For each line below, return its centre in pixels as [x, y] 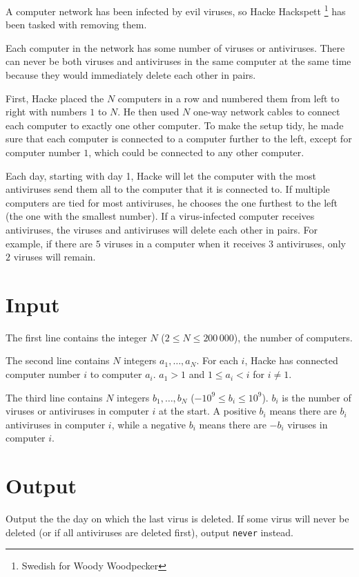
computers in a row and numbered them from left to [229, 98]
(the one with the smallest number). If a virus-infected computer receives [160, 216]
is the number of [317, 397]
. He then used [148, 112]
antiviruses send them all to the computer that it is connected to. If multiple [168, 189]
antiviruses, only [311, 243]
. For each [217, 360]
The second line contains [58, 360]
